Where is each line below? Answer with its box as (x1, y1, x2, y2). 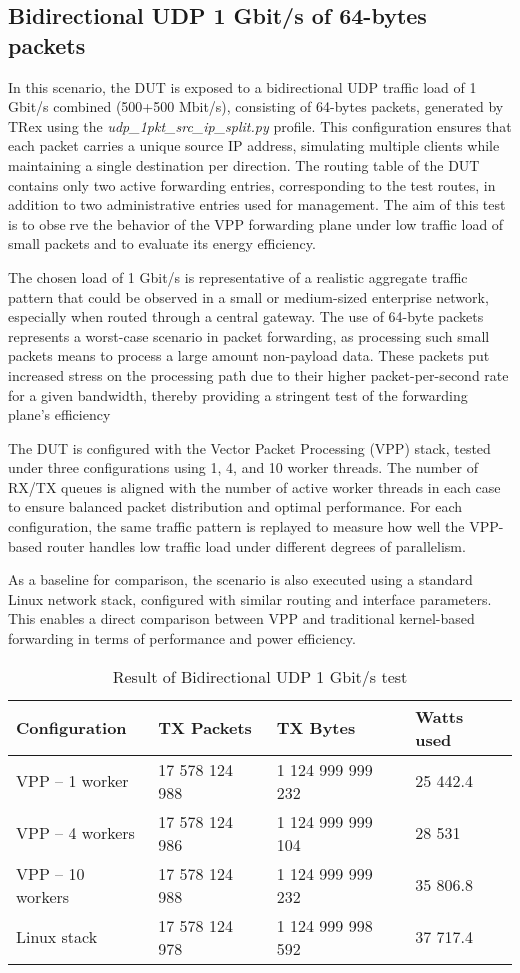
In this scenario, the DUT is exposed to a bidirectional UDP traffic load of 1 (8, 76, 477, 97)
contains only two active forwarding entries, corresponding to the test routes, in (8, 174, 496, 195)
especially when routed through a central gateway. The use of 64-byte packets (8, 306, 484, 327)
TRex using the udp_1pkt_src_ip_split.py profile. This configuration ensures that (8, 115, 512, 136)
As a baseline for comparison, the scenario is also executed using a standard (8, 569, 473, 590)
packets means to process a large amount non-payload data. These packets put (8, 345, 490, 366)
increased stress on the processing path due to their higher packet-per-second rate (8, 364, 509, 385)
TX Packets (158, 716, 252, 740)
